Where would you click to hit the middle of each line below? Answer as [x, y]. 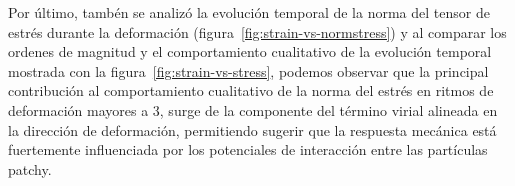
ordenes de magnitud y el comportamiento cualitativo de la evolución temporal [250, 51]
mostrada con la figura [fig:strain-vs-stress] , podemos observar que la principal [248, 70]
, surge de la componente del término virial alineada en [328, 109]
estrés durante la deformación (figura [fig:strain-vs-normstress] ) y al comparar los [257, 31]
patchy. [30, 168]
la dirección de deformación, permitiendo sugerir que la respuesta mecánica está [252, 129]
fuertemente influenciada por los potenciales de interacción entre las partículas [248, 149]
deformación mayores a [78, 109]
